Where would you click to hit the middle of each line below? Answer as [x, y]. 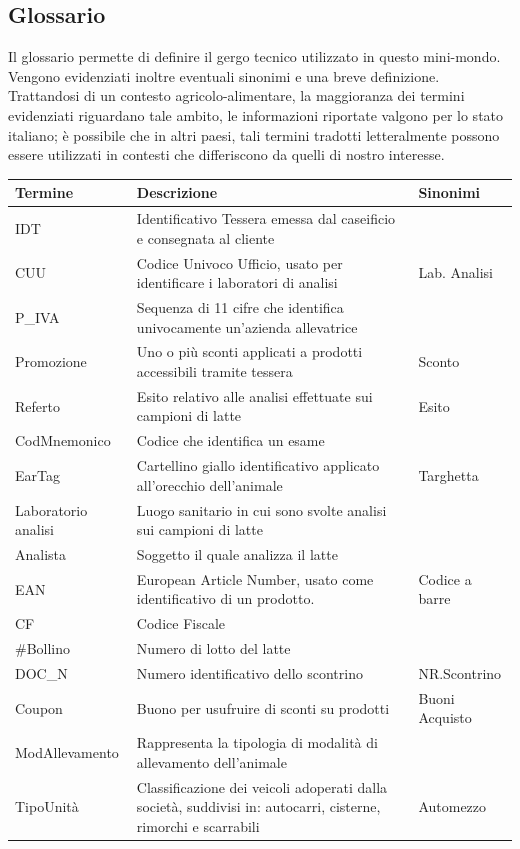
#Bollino [43, 648]
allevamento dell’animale [211, 761]
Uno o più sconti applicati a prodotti [249, 351]
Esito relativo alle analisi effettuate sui [254, 395]
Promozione [51, 361]
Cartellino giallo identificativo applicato [258, 465]
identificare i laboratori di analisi [237, 282]
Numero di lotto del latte [213, 648]
